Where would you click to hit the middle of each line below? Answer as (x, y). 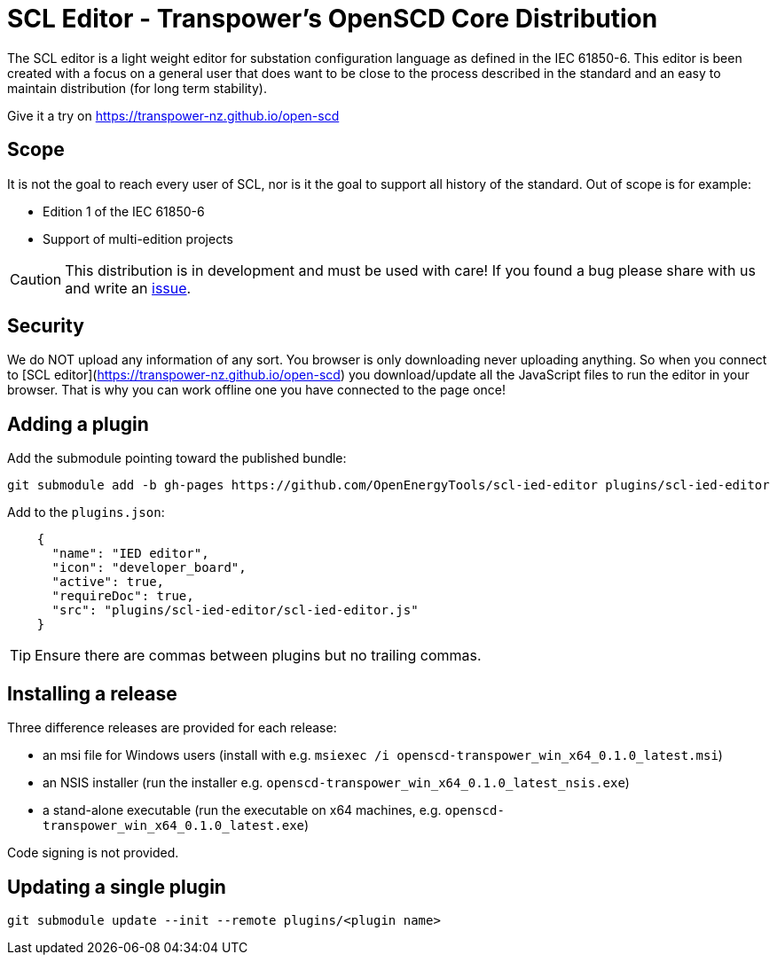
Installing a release (92, 693)
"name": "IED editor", (130, 554)
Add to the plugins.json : (86, 512)
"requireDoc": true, (123, 596)
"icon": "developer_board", (149, 568)
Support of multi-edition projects (138, 239)
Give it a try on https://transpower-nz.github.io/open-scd (173, 115)
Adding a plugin (78, 424)
